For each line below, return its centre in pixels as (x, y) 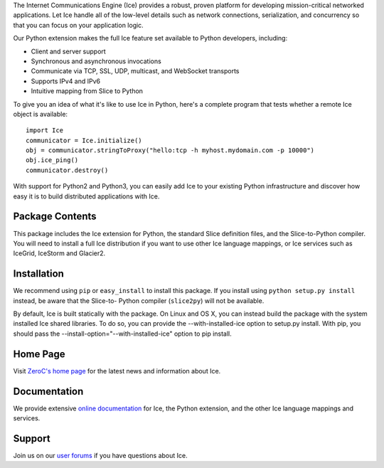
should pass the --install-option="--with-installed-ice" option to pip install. (123, 334)
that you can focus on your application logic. (78, 25)
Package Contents (55, 217)
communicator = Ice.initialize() (84, 140)
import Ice (45, 131)
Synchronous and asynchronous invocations (96, 61)
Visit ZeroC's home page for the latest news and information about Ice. (117, 371)
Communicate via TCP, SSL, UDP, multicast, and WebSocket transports (135, 71)
